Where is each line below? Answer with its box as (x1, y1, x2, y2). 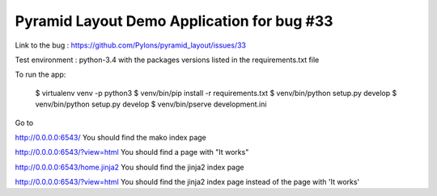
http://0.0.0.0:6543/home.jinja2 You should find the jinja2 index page (15, 162, 244, 172)
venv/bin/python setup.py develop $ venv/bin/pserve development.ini (35, 99, 267, 109)
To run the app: (15, 69, 66, 80)
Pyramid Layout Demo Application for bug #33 (15, 12, 333, 30)
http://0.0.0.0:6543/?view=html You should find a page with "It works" (15, 148, 249, 157)
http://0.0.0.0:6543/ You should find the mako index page (15, 132, 206, 142)
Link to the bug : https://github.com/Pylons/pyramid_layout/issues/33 (15, 40, 247, 50)
